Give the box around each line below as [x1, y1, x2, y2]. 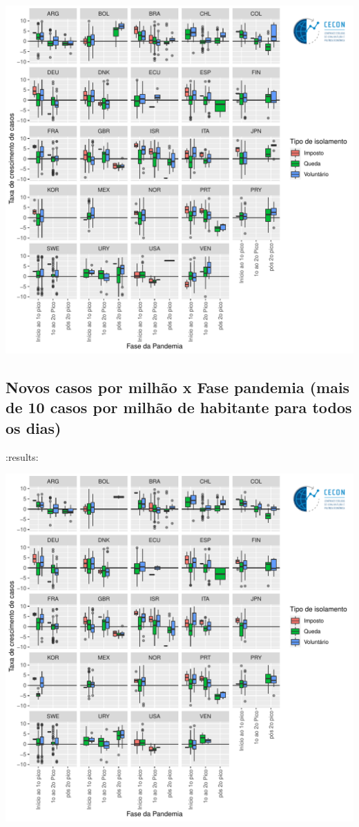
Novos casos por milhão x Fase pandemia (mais [6, 376, 350, 397]
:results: [6, 449, 39, 464]
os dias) [6, 417, 61, 438]
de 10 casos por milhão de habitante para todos [6, 397, 352, 418]
